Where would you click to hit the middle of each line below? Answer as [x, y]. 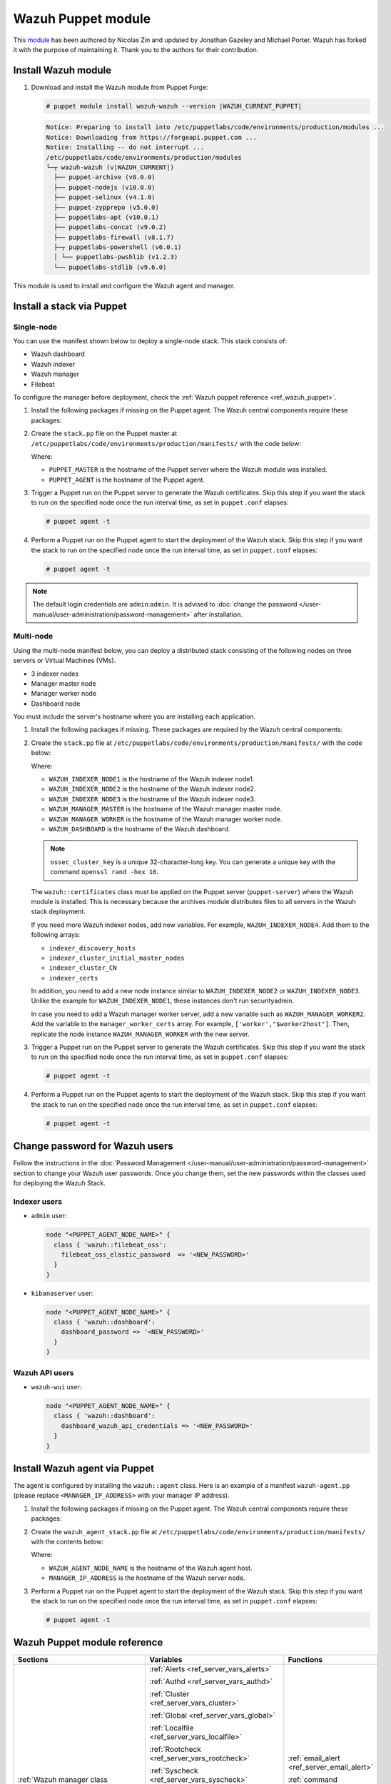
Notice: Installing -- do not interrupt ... [125, 147]
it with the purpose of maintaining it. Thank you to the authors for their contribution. [136, 49]
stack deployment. [58, 912]
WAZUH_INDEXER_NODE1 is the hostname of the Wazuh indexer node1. [152, 779]
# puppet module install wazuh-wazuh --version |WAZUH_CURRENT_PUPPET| [174, 106]
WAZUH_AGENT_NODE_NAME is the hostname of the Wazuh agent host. [151, 1568]
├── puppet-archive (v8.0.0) [105, 177]
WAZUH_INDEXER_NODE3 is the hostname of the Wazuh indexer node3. [152, 799]
